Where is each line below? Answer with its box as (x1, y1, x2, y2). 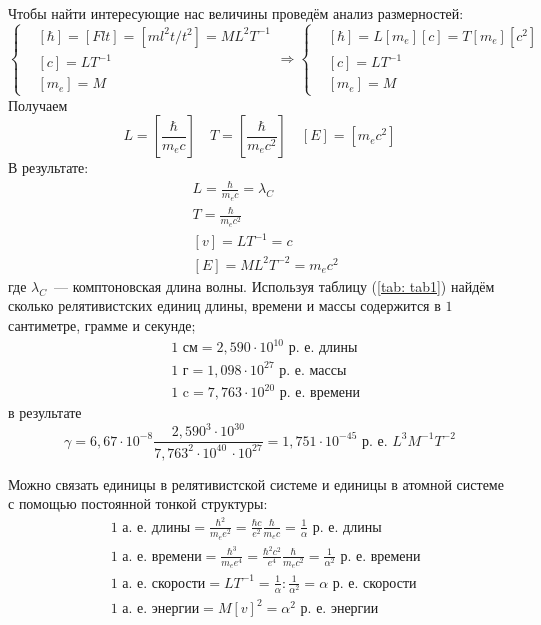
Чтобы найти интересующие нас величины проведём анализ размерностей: (8, 3, 464, 23)
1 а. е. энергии (110, 602, 200, 617)
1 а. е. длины (110, 520, 191, 535)
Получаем (8, 94, 68, 115)
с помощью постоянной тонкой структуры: (8, 493, 268, 514)
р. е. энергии (300, 602, 379, 617)
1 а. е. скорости (110, 576, 206, 591)
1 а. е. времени (110, 549, 202, 564)
